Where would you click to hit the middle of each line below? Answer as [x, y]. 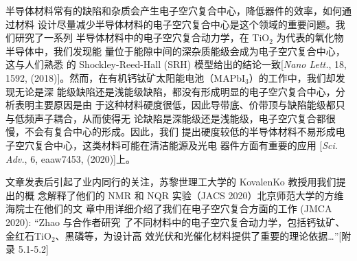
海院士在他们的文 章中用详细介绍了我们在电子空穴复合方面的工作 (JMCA [169, 208]
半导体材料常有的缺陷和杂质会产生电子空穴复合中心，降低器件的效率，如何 [174, 10]
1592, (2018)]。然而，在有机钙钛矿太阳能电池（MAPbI [126, 77]
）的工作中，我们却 [292, 77]
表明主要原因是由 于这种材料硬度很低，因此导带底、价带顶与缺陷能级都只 [180, 105]
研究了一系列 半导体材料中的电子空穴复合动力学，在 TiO [142, 37]
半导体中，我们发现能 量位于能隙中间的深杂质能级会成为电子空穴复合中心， [175, 50]
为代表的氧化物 [310, 37]
